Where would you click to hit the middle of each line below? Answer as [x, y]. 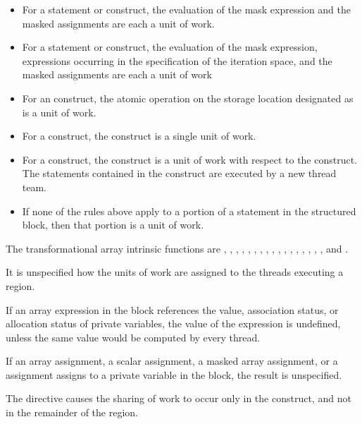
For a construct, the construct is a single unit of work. [139, 136]
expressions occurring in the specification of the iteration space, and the [177, 60]
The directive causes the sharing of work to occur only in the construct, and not [179, 398]
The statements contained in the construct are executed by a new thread [179, 173]
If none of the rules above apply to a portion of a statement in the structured [189, 211]
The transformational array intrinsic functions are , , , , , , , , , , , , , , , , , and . [177, 248]
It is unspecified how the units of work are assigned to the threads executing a [175, 272]
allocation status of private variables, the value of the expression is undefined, [173, 323]
